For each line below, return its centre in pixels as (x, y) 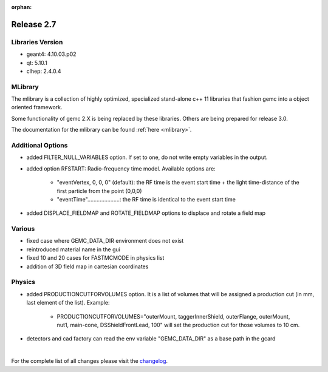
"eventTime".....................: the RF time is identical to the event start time (146, 199)
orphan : (22, 7)
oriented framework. (37, 107)
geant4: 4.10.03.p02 (51, 54)
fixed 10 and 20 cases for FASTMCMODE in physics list (95, 258)
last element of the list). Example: (68, 303)
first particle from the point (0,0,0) (99, 191)
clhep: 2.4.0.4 (44, 71)
